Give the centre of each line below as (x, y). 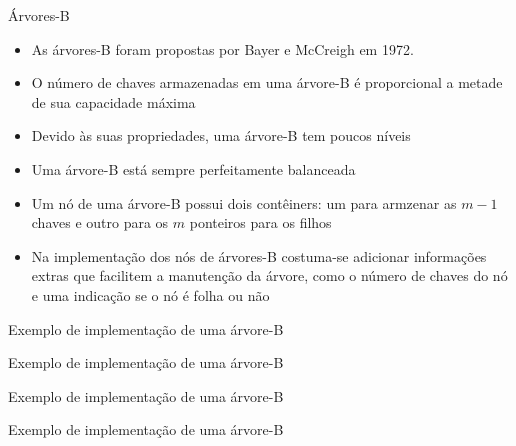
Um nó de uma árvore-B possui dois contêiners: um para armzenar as (244, 202)
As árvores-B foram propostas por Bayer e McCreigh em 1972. (222, 48)
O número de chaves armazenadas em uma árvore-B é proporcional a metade (267, 82)
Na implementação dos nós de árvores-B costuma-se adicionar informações (259, 255)
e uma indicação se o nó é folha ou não (150, 294)
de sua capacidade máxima (113, 101)
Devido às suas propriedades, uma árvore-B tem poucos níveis (221, 135)
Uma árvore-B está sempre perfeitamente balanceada (193, 168)
